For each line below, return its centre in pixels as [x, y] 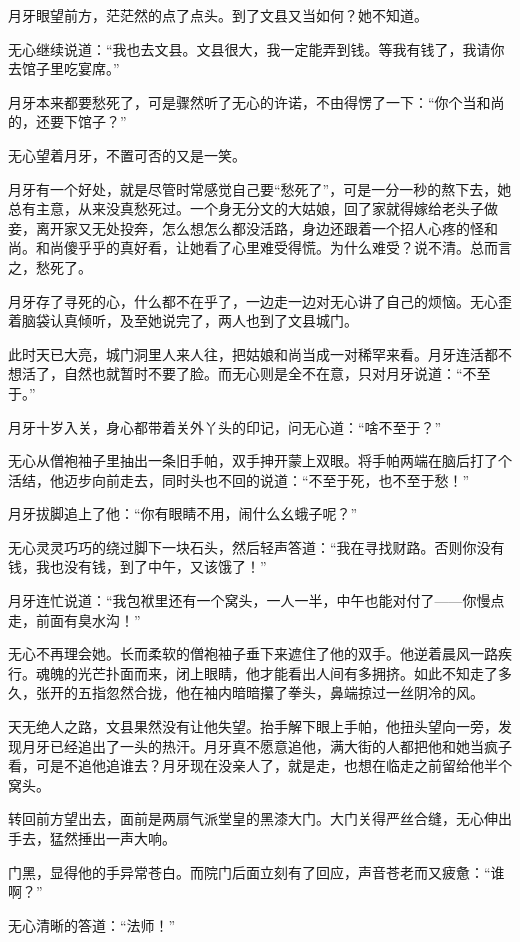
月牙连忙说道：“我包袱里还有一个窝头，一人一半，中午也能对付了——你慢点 [256, 600]
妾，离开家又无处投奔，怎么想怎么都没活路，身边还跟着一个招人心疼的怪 [246, 227]
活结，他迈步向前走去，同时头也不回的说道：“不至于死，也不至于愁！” [239, 479]
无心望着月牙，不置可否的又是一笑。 [127, 154]
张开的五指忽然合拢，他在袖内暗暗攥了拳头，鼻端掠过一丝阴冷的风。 [259, 692]
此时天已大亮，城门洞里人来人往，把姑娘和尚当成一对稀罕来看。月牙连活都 [253, 353]
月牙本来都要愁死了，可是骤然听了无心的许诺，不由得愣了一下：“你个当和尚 [256, 101]
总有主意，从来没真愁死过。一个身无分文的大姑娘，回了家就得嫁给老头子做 [253, 208]
